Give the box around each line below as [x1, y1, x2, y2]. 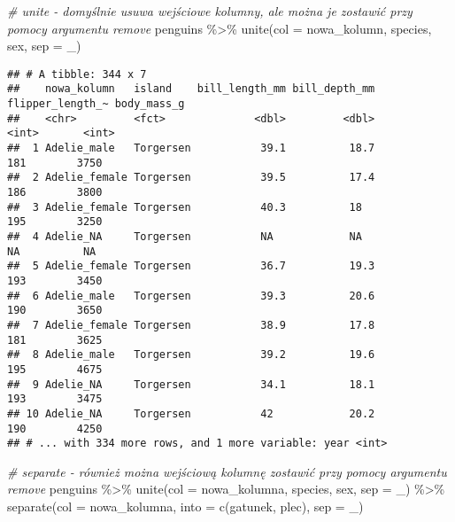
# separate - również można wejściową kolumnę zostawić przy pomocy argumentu [7, 462, 447, 480]
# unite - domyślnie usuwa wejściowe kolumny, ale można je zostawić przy [7, 2, 413, 19]
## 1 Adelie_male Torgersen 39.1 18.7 [7, 142, 375, 155]
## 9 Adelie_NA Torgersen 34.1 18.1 [7, 378, 375, 391]
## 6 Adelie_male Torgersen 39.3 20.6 [7, 289, 375, 302]
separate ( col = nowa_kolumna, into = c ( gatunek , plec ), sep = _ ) [7, 497, 364, 516]
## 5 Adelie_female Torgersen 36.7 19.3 [7, 260, 375, 273]
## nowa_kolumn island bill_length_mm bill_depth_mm [7, 82, 375, 96]
